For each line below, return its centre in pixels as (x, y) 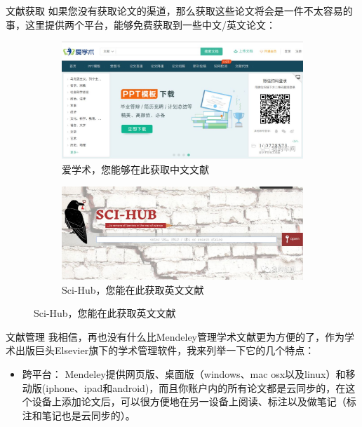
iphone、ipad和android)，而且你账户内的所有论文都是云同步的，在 (196, 387)
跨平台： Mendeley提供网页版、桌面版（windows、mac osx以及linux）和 (184, 374)
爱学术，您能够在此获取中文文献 (135, 169)
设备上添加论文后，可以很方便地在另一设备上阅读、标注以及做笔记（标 (194, 401)
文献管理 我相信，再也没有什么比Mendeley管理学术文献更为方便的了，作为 (175, 336)
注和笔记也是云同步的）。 (79, 415)
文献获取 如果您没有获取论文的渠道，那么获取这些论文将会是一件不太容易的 (179, 11)
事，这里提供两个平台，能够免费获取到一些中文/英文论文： (141, 24)
